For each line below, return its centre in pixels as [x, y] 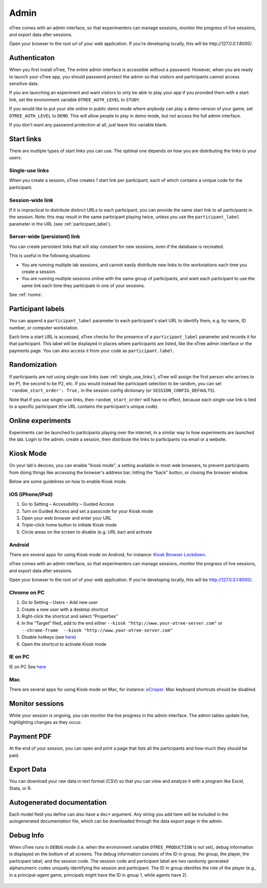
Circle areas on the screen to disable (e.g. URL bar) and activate [87, 532]
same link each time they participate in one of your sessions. [83, 286]
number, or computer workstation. [44, 328]
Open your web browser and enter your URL [67, 518]
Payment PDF [30, 737]
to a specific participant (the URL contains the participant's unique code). [84, 407]
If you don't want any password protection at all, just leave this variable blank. [88, 124]
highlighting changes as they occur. [45, 722]
